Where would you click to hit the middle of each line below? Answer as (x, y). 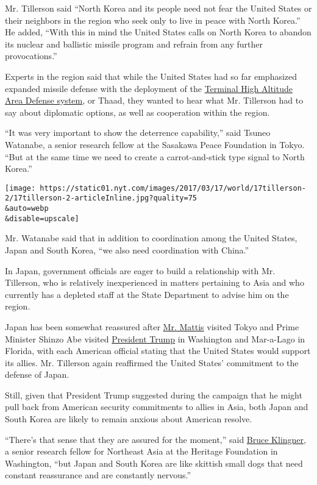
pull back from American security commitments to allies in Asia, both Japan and (157, 407)
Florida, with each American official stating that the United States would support (158, 351)
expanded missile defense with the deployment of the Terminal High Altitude (149, 88)
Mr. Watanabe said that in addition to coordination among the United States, (151, 238)
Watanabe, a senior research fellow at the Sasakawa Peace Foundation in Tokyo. (155, 144)
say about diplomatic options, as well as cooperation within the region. (137, 112)
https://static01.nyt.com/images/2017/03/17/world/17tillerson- (173, 188)
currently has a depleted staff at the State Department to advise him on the (147, 294)
